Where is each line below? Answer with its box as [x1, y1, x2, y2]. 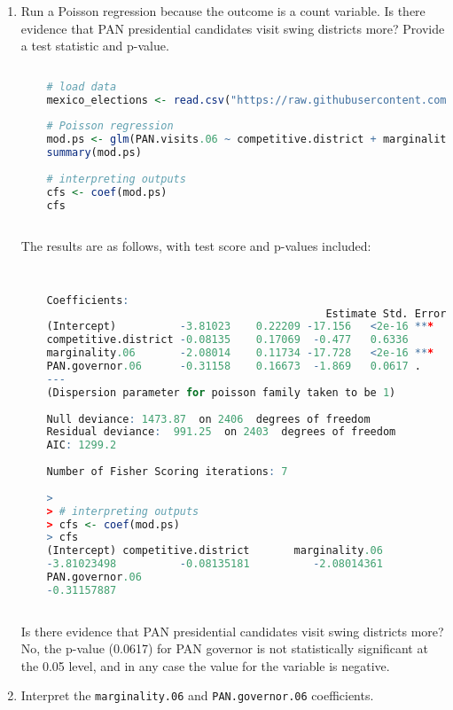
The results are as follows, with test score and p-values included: [20, 237, 371, 255]
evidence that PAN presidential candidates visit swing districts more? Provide [20, 19, 445, 37]
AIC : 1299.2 [46, 439, 117, 452]
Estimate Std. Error [325, 307, 447, 320]
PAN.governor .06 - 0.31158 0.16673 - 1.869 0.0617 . [46, 360, 421, 372]
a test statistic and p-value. [20, 36, 169, 55]
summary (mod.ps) [46, 146, 142, 160]
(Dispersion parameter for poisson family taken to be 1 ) [46, 386, 396, 399]
